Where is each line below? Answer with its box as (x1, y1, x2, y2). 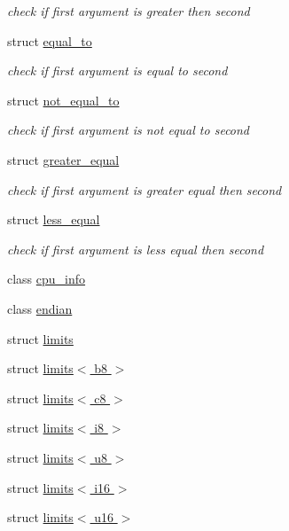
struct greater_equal (7, 150, 120, 168)
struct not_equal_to (7, 90, 120, 109)
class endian (7, 299, 73, 317)
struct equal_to (7, 31, 92, 50)
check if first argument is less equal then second (7, 239, 264, 258)
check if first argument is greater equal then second (7, 180, 282, 199)
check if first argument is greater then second (7, 2, 250, 20)
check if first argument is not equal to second (7, 121, 250, 139)
